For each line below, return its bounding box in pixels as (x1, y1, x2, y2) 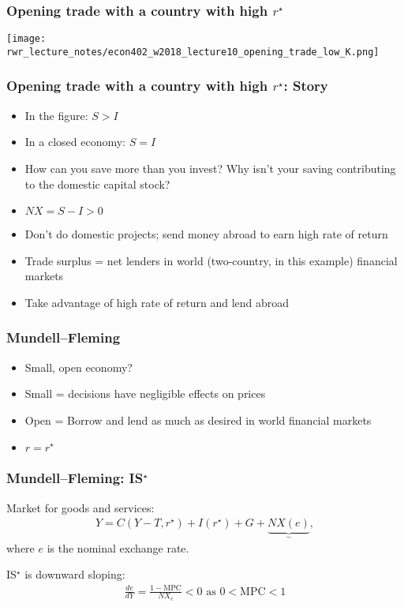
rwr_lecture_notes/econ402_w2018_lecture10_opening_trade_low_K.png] (6, 46, 380, 58)
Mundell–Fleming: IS (6, 468, 144, 488)
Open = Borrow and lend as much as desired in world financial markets (24, 411, 372, 428)
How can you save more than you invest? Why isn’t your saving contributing (24, 159, 396, 176)
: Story (283, 76, 328, 96)
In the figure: (24, 107, 88, 123)
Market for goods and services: (6, 499, 155, 515)
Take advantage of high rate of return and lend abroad (24, 294, 290, 310)
